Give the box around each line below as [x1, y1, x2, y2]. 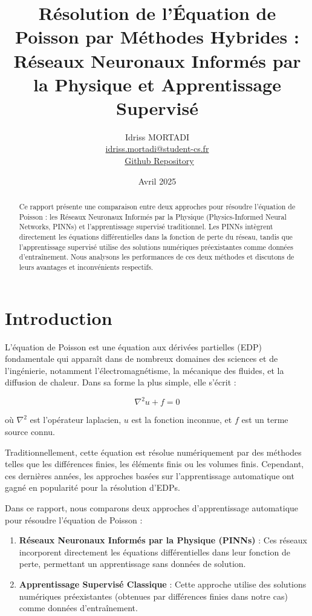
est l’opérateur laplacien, [30, 413, 122, 426]
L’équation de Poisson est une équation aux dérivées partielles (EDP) [5, 340, 262, 353]
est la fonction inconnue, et [131, 413, 232, 426]
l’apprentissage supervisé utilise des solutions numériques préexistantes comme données [19, 241, 293, 252]
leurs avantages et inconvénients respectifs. [19, 261, 154, 272]
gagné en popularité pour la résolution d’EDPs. [5, 481, 180, 494]
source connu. [5, 425, 55, 438]
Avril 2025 [138, 174, 177, 187]
